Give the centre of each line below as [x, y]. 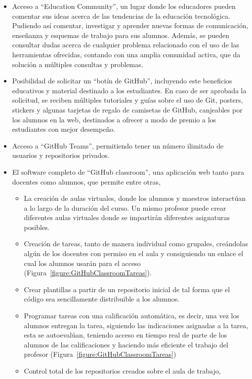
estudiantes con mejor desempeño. [64, 129]
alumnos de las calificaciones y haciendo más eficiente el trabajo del [126, 344]
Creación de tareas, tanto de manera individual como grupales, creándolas [136, 244]
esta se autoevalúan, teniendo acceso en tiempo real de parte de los [126, 335]
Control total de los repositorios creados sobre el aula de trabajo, [122, 371]
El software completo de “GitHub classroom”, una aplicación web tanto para [128, 171]
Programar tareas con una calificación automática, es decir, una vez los [131, 316]
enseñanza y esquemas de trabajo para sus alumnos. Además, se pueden [121, 35]
